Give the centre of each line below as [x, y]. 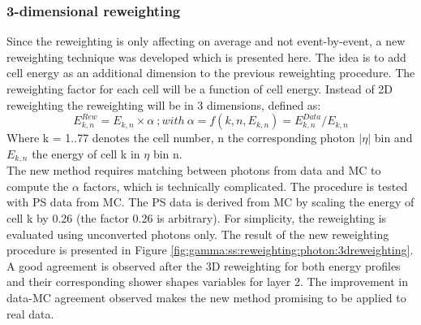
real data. [30, 313]
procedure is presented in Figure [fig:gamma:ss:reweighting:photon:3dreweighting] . [210, 250]
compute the [38, 186]
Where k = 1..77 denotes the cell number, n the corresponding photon [181, 138]
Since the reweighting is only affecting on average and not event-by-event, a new [206, 41]
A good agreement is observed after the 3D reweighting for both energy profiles [204, 265]
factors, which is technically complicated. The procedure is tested [245, 186]
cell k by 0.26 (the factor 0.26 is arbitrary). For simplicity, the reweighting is [197, 218]
